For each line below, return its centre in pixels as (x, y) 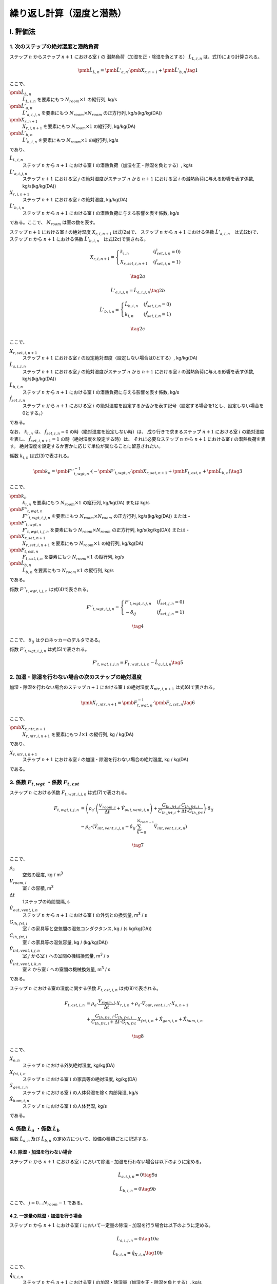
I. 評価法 (23, 32)
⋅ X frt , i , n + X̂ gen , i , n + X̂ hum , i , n (170, 1019)
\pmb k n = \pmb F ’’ (54, 471)
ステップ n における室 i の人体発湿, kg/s (65, 1106)
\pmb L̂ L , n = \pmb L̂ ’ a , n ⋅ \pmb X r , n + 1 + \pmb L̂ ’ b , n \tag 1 (138, 71)
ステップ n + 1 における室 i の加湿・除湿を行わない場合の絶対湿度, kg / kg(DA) (105, 760)
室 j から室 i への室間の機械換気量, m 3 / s (66, 955)
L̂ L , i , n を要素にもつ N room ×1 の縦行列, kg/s (70, 100)
